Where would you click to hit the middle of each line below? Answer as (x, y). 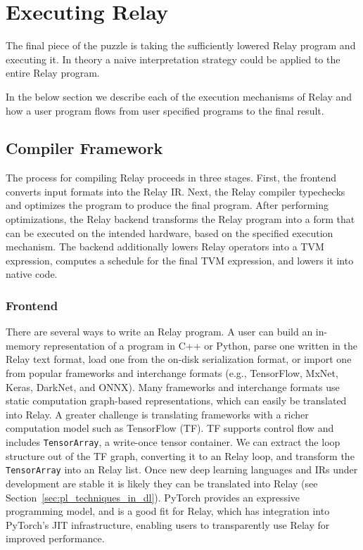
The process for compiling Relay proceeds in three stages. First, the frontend (171, 178)
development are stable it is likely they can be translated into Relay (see (162, 483)
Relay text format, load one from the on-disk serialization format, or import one (179, 359)
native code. (32, 274)
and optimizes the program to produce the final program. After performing (167, 205)
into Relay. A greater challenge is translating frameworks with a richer (157, 414)
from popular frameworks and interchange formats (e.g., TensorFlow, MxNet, (172, 373)
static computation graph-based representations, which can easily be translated (176, 401)
